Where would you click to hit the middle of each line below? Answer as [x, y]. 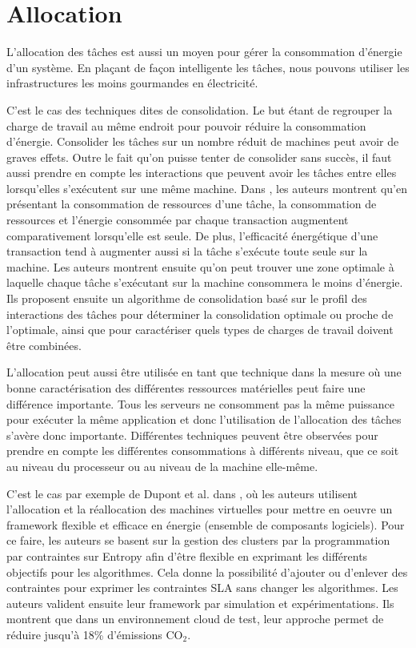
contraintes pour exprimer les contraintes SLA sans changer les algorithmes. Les [202, 588]
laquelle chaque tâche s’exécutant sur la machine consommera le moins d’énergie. [205, 282]
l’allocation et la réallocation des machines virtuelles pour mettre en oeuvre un [200, 509]
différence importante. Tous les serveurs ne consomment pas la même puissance [200, 403]
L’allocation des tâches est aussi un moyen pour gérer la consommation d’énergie [204, 52]
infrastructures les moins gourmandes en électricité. [132, 83]
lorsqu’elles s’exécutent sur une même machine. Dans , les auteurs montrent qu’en [207, 188]
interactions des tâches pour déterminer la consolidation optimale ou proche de [200, 314]
